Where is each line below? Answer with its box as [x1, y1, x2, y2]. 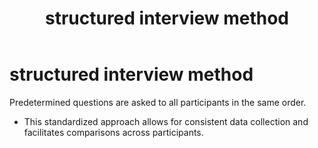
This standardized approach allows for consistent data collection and [23, 115, 309, 127]
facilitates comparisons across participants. [23, 126, 204, 138]
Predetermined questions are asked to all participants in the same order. [9, 96, 307, 108]
